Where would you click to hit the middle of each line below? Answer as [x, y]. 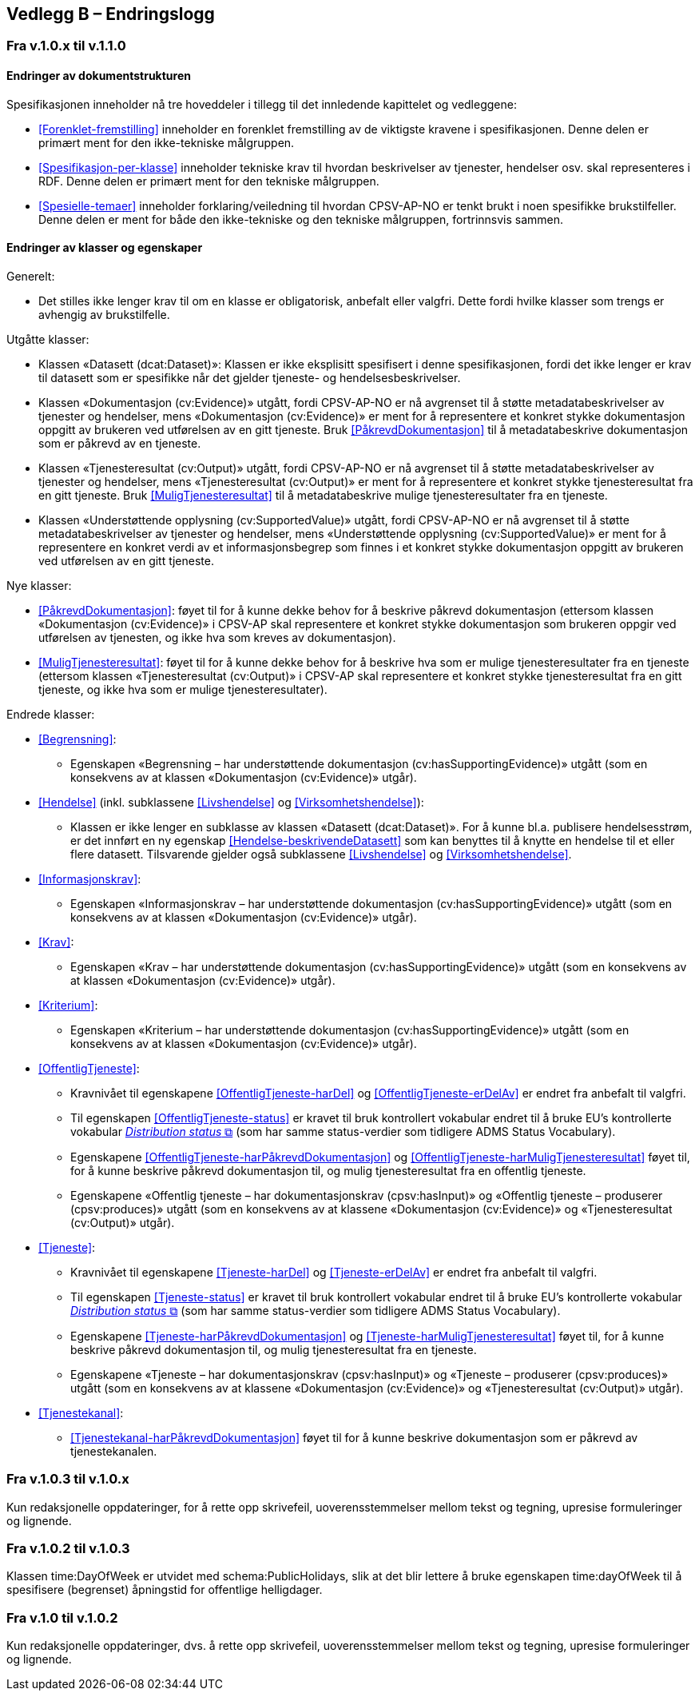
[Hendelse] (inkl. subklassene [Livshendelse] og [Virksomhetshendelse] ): [231, 802]
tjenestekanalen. [114, 1451]
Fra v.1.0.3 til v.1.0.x [68, 1479]
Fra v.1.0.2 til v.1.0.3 [68, 1548]
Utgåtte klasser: [48, 339]
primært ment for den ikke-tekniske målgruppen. [167, 142]
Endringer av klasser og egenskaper [105, 248]
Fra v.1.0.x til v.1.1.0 [66, 46]
